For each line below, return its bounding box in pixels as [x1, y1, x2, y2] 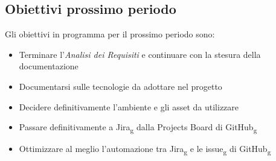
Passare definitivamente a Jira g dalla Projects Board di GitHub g [19, 121, 257, 134]
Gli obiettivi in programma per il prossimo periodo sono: [5, 28, 215, 40]
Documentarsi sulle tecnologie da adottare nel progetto [19, 80, 222, 92]
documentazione [19, 60, 79, 72]
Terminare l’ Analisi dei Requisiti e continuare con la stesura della [19, 48, 261, 60]
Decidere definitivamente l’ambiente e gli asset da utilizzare [19, 100, 239, 113]
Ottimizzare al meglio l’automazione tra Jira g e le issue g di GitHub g [19, 142, 271, 157]
